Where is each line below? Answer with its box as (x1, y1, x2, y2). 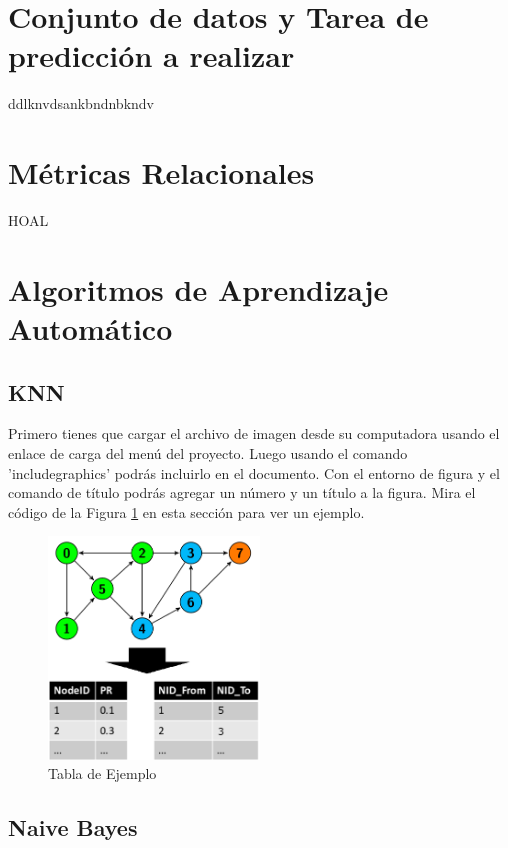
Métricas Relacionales (8, 152, 315, 193)
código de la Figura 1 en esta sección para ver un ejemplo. (8, 501, 365, 522)
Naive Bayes (8, 812, 138, 843)
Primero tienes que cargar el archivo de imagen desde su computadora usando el (8, 423, 500, 444)
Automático (8, 308, 173, 348)
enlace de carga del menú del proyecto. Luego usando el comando (8, 442, 408, 463)
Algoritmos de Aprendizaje (8, 268, 389, 309)
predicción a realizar (8, 35, 295, 76)
